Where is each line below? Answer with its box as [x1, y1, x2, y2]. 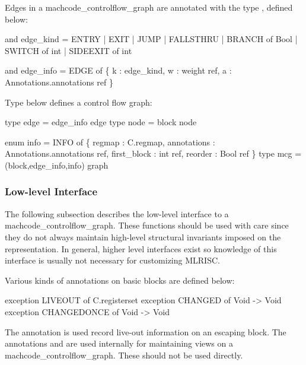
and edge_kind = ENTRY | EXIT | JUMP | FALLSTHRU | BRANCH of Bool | [5, 33, 298, 45]
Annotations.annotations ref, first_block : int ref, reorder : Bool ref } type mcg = [5, 147, 302, 160]
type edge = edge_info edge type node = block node [5, 116, 197, 128]
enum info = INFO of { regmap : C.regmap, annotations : [5, 135, 215, 148]
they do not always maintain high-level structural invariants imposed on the [5, 230, 281, 243]
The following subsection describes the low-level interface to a [5, 207, 229, 220]
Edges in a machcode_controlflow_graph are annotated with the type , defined [5, 1, 293, 13]
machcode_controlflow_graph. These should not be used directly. [5, 348, 243, 361]
